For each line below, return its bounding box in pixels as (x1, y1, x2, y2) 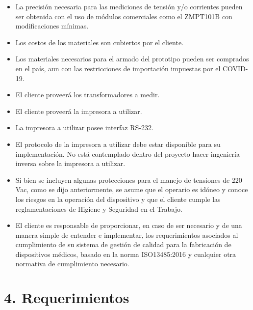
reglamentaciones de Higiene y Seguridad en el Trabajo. (15, 203, 182, 214)
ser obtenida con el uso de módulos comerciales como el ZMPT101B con (15, 11, 232, 21)
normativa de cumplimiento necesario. (15, 258, 129, 269)
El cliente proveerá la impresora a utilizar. (15, 106, 142, 116)
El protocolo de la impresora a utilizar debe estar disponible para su (15, 139, 221, 149)
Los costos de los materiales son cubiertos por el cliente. (15, 37, 184, 47)
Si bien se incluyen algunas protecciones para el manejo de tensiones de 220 (15, 174, 242, 185)
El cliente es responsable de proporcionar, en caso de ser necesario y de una (15, 220, 242, 230)
